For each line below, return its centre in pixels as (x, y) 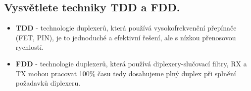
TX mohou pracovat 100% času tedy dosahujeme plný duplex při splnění (126, 73)
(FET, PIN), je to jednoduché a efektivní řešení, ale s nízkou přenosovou (126, 37)
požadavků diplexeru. (48, 83)
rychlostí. (29, 47)
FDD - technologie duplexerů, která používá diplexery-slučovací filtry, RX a (131, 63)
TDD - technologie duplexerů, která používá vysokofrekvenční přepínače (126, 28)
